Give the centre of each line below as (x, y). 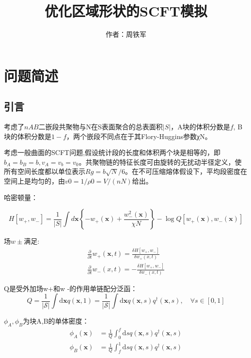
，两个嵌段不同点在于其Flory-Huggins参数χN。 (139, 136)
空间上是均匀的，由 (34, 181)
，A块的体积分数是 (200, 127)
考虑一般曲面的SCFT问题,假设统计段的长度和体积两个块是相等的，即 (112, 152)
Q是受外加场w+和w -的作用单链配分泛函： (71, 288)
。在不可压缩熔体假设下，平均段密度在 (186, 171)
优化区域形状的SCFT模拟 (126, 11)
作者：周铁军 (126, 34)
